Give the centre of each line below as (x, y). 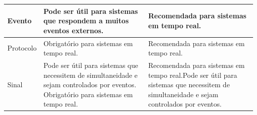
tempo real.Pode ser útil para (193, 75)
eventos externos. (73, 30)
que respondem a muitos (86, 21)
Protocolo (22, 48)
